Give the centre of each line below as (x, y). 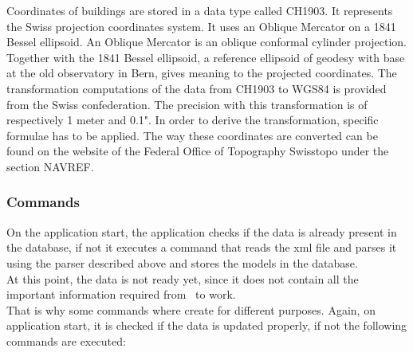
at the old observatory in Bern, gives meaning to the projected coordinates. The (202, 73)
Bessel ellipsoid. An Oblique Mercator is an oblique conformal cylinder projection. (207, 42)
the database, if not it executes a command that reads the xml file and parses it (202, 247)
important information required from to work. (121, 294)
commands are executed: (66, 340)
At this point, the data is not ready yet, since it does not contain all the (183, 278)
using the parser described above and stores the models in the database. (182, 262)
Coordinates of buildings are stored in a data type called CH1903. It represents (200, 10)
